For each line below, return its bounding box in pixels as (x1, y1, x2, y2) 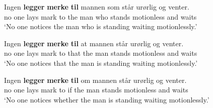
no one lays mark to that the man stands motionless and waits (4, 48, 197, 58)
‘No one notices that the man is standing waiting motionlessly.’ (4, 57, 198, 68)
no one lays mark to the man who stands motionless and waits (4, 11, 197, 22)
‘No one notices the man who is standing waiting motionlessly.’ (4, 21, 197, 32)
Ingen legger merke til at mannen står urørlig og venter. (4, 38, 184, 48)
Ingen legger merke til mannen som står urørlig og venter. (4, 2, 189, 12)
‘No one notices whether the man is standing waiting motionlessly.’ (4, 94, 209, 104)
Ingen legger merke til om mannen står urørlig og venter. (4, 74, 187, 85)
